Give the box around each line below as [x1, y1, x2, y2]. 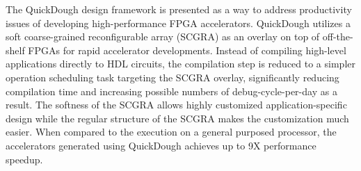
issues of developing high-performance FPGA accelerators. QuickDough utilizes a [6, 15, 351, 30]
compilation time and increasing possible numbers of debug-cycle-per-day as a [6, 83, 337, 98]
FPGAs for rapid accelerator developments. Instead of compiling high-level [28, 42, 346, 57]
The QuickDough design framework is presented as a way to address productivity [6, 2, 352, 16]
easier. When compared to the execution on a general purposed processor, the [6, 124, 337, 139]
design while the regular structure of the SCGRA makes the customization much [6, 111, 349, 125]
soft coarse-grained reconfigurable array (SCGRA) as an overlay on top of [6, 29, 320, 44]
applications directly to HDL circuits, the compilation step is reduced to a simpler [6, 56, 355, 71]
